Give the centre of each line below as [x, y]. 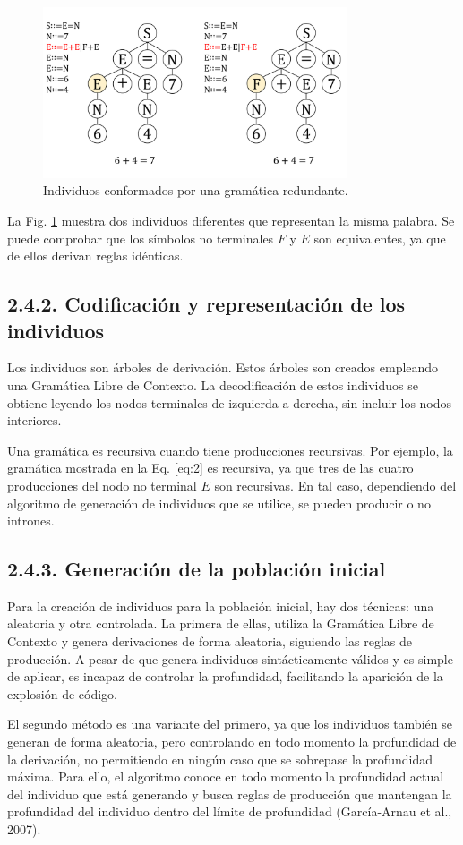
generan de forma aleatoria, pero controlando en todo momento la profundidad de [232, 742]
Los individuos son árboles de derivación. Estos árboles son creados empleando [223, 367]
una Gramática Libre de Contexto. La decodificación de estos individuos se [213, 384]
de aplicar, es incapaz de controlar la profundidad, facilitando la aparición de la [225, 676]
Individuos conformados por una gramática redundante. [196, 190]
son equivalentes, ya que [380, 238]
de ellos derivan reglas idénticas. [95, 256]
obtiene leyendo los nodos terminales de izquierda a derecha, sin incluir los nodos [230, 402]
